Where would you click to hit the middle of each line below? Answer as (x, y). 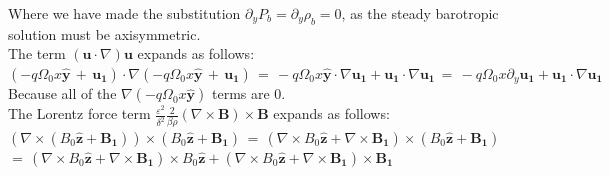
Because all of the (62, 93)
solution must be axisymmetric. (104, 33)
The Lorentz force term (79, 113)
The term (37, 53)
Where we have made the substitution (124, 13)
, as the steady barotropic (420, 13)
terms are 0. (249, 93)
